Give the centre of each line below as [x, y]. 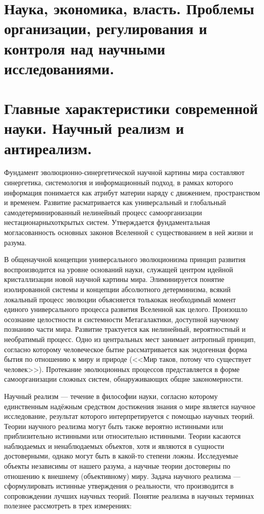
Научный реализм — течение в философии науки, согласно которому [111, 396]
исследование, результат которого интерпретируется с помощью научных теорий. [129, 416]
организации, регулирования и [106, 28]
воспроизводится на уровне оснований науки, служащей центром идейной [119, 269]
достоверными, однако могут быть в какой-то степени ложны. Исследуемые [121, 456]
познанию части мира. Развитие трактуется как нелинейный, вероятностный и [125, 329]
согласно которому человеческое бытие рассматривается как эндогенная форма [126, 349]
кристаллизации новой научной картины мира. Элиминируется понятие [114, 279]
